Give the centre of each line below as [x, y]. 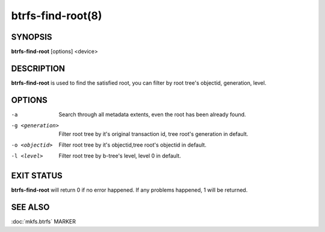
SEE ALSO [30, 207]
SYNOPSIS [32, 37]
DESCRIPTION [38, 68]
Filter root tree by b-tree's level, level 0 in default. [120, 156]
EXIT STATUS [37, 176]
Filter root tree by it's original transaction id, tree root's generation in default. [153, 134]
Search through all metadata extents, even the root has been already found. [152, 114]
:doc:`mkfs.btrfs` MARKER [44, 222]
